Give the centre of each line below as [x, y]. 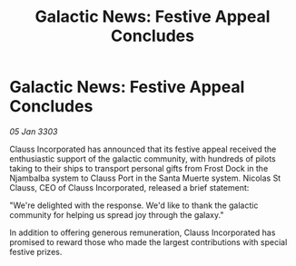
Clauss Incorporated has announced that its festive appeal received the [143, 149]
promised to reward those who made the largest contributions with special [148, 241]
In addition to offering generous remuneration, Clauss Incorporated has [143, 232]
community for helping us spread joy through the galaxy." [117, 214]
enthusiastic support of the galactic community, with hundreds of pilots [143, 158]
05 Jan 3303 [34, 131]
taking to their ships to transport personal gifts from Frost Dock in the [139, 168]
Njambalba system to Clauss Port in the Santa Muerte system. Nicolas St [145, 178]
